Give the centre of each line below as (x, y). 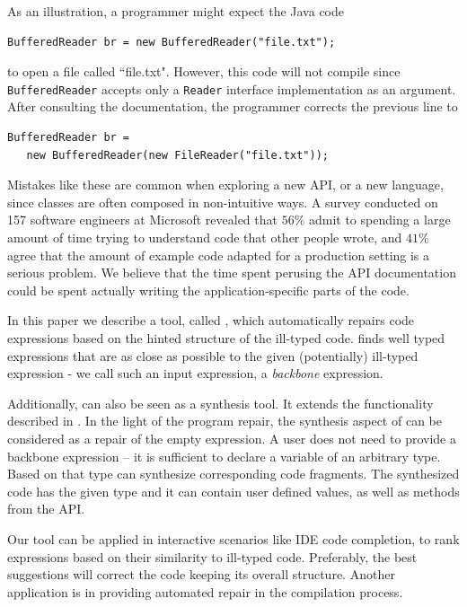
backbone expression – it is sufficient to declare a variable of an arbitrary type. (224, 456)
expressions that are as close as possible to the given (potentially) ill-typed (213, 355)
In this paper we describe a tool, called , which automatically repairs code (211, 320)
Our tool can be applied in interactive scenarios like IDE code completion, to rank (233, 538)
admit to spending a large (379, 220)
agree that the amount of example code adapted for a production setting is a (219, 255)
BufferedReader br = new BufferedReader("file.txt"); (172, 42)
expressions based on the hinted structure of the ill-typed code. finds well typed (226, 337)
